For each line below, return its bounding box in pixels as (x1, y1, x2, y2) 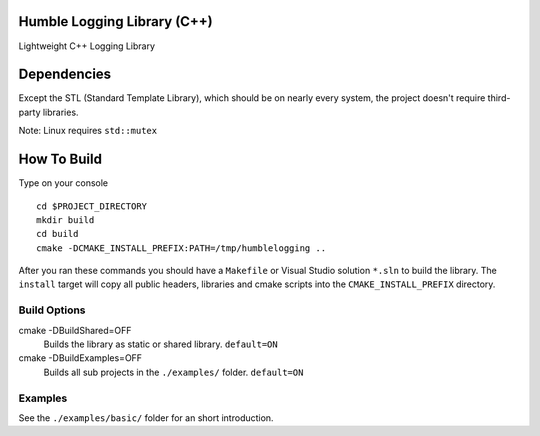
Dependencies (18, 66, 112, 83)
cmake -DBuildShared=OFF (18, 324, 132, 336)
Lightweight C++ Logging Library (18, 40, 155, 52)
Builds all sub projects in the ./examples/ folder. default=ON (43, 366, 304, 378)
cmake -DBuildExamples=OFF (18, 352, 143, 364)
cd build (36, 228, 79, 240)
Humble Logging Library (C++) (18, 13, 214, 30)
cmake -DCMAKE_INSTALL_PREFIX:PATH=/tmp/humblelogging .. (36, 242, 327, 254)
